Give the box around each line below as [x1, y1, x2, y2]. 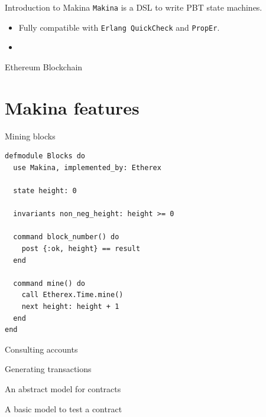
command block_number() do [13, 233, 119, 242]
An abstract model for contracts [5, 382, 121, 395]
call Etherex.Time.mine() [21, 291, 124, 299]
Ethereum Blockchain [5, 60, 83, 73]
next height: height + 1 [21, 302, 119, 311]
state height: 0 [13, 187, 77, 195]
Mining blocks [5, 129, 56, 142]
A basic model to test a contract [5, 402, 122, 415]
